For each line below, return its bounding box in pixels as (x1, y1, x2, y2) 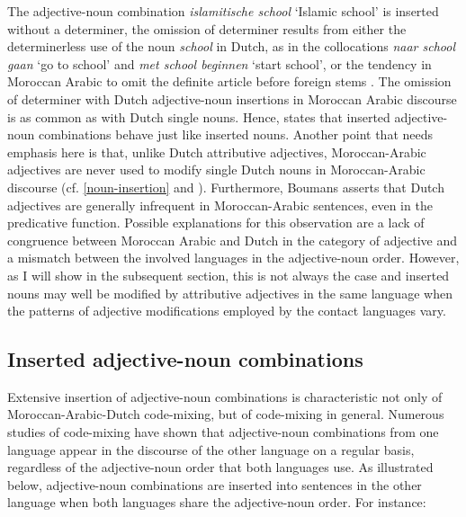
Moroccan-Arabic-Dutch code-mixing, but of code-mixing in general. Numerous (7, 405, 444, 423)
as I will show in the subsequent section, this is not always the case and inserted (7, 265, 450, 284)
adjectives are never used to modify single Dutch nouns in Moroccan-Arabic (7, 160, 426, 179)
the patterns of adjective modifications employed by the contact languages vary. (7, 301, 446, 320)
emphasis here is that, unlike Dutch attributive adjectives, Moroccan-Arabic (7, 142, 426, 161)
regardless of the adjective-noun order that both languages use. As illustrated (7, 458, 434, 477)
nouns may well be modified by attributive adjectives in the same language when (7, 283, 453, 302)
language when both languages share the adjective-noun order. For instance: (7, 493, 426, 512)
